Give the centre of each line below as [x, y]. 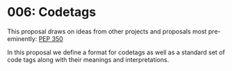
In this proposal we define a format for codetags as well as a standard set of [116, 52]
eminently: [22, 38]
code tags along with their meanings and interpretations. [88, 59]
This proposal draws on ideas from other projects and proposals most [107, 31]
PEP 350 [51, 38]
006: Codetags [52, 12]
